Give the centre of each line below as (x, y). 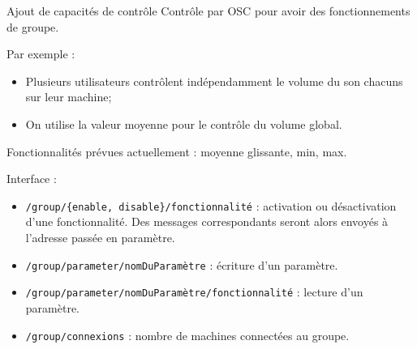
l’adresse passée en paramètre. (100, 237)
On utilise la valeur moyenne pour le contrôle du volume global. (184, 123)
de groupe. (33, 26)
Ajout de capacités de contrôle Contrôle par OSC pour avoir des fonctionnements (208, 11)
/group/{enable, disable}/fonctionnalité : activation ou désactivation (211, 205)
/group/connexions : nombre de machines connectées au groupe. (187, 335)
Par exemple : (41, 54)
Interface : (32, 179)
